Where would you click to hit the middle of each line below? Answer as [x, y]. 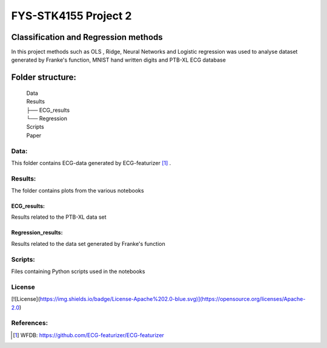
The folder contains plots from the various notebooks [78, 191]
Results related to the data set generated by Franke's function [88, 243]
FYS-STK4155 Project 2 [71, 16]
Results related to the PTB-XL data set [59, 217]
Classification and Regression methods [87, 37]
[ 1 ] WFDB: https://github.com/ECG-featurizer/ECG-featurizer [89, 335]
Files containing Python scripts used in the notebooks [78, 271]
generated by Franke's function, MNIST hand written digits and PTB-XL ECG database [119, 60]
